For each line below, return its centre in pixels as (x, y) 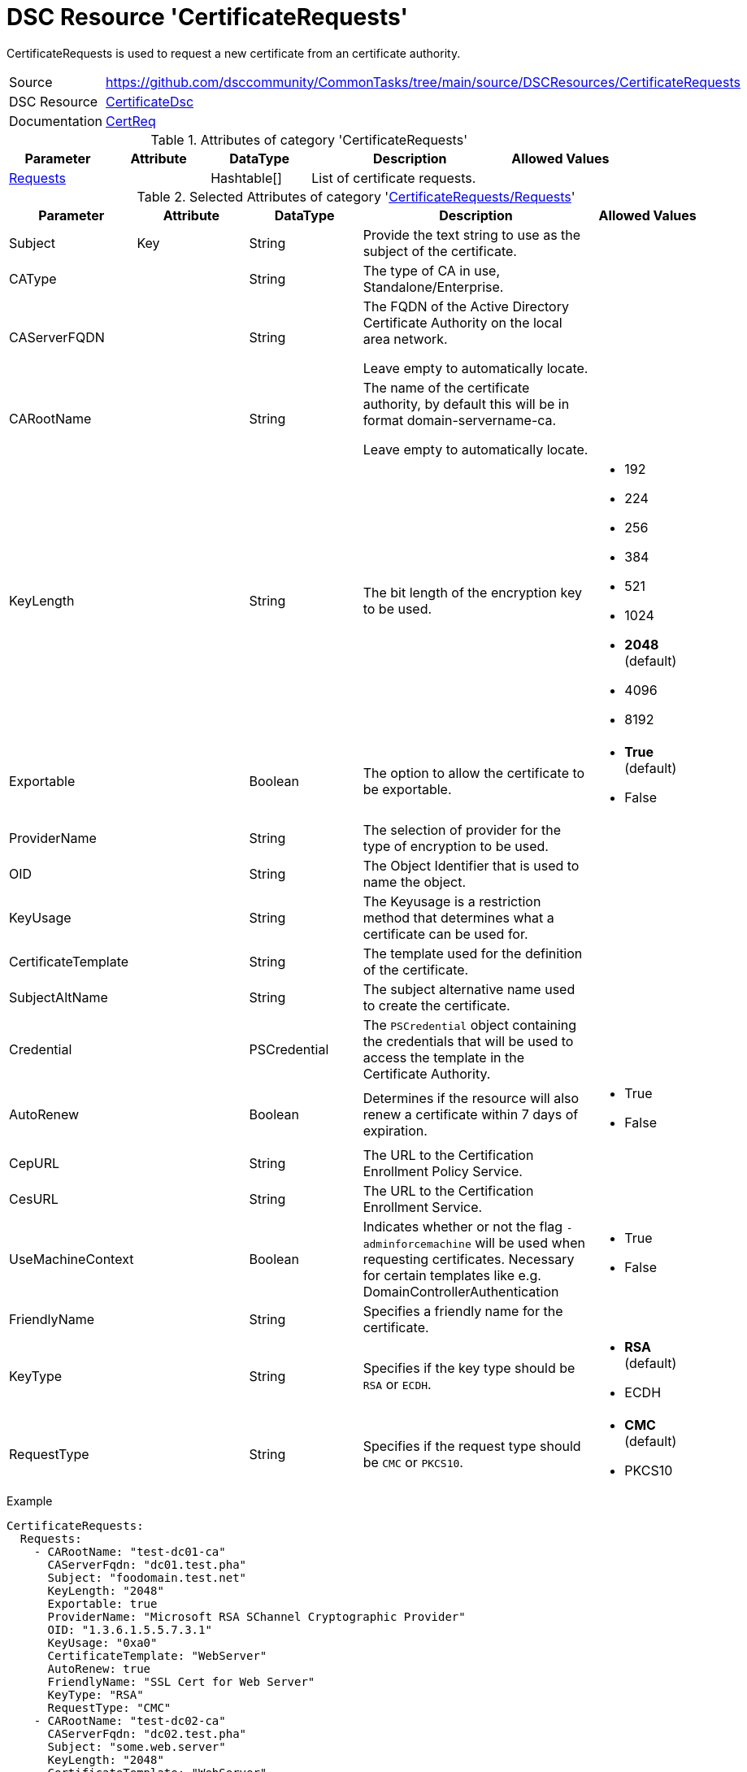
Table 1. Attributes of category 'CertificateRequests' (309, 139)
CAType (33, 278)
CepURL (35, 1163)
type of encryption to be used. (456, 846)
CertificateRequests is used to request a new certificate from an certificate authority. (234, 53)
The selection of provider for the (462, 830)
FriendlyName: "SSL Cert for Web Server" (181, 1681)
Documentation (56, 121)
